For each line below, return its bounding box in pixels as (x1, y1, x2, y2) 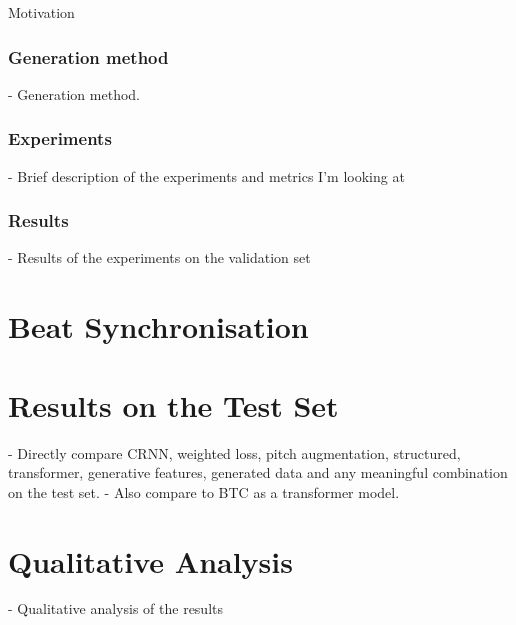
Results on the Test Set (8, 384, 339, 425)
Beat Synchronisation (8, 306, 309, 347)
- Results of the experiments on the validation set (8, 247, 311, 268)
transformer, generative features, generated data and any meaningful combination (8, 462, 508, 483)
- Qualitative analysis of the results (8, 598, 224, 619)
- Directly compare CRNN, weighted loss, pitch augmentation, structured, (8, 442, 461, 463)
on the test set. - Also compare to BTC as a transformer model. (8, 481, 400, 502)
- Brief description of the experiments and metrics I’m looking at (8, 165, 405, 186)
